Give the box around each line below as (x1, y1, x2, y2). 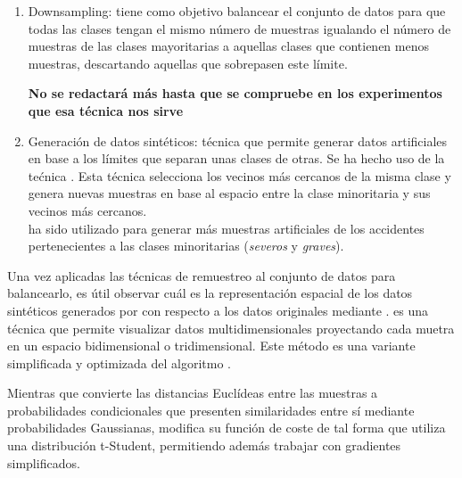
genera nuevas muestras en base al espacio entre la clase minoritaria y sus (28, 184, 431, 202)
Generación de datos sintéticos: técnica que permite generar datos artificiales (28, 131, 448, 150)
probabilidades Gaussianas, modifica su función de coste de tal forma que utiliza (7, 418, 446, 437)
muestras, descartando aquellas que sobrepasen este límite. (28, 54, 348, 72)
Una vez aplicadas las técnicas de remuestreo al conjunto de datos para (7, 266, 396, 284)
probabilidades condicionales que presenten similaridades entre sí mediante (7, 400, 415, 419)
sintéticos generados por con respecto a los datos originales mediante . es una (7, 301, 429, 319)
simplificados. (7, 453, 80, 472)
